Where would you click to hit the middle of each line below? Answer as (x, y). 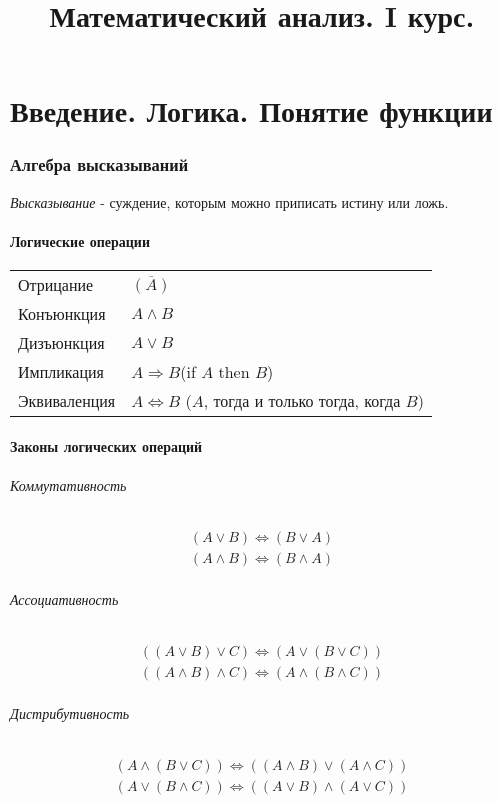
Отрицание (56, 285)
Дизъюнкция (61, 343)
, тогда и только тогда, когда (302, 401)
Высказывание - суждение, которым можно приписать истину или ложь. (229, 201)
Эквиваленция (67, 401)
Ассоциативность (64, 598)
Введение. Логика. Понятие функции (251, 110)
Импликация (61, 372)
